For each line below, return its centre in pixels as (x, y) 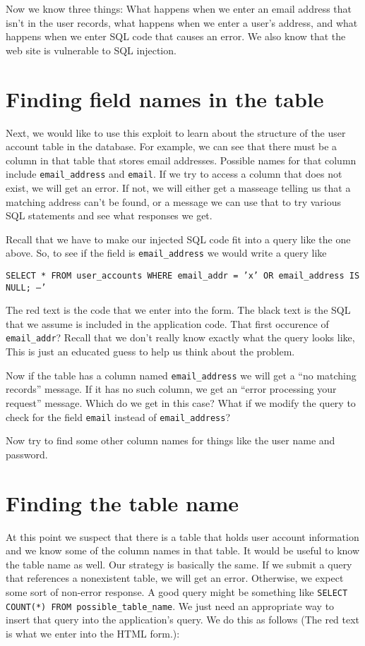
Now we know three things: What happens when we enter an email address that (179, 8)
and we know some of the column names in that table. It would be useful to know (183, 550)
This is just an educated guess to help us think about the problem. (150, 352)
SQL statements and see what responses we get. (109, 215)
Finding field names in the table (165, 98)
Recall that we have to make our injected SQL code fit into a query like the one (178, 239)
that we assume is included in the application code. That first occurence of (167, 323)
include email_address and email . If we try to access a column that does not (174, 174)
